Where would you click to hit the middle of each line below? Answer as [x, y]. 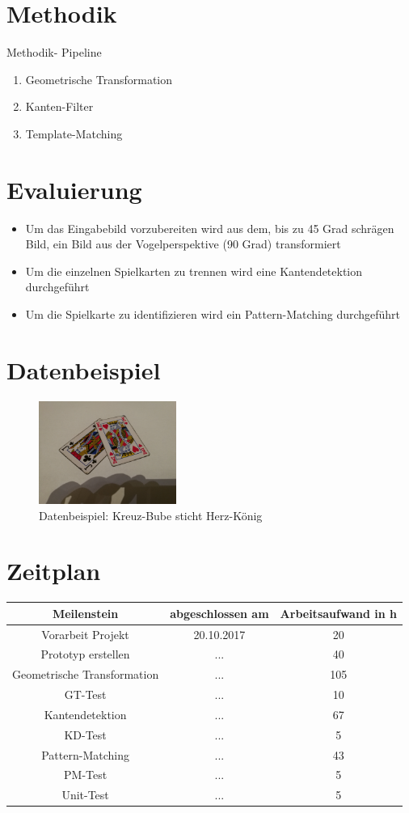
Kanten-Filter [59, 106]
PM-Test [86, 775]
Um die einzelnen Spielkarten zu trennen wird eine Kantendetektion [194, 271]
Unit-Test [85, 795]
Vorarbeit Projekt [85, 634]
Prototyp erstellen [85, 654]
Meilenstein [85, 613]
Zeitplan [54, 571]
